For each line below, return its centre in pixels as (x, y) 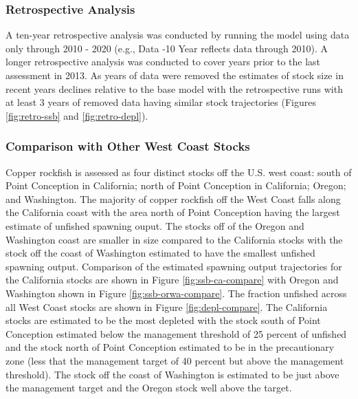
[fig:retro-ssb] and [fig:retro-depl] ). (77, 115)
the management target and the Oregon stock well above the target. (149, 388)
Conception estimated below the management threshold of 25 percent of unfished (176, 333)
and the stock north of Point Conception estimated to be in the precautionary (170, 347)
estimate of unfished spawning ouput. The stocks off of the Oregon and (155, 225)
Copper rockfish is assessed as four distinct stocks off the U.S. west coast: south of (179, 172)
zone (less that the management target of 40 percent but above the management (175, 360)
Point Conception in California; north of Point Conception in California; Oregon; (176, 185)
